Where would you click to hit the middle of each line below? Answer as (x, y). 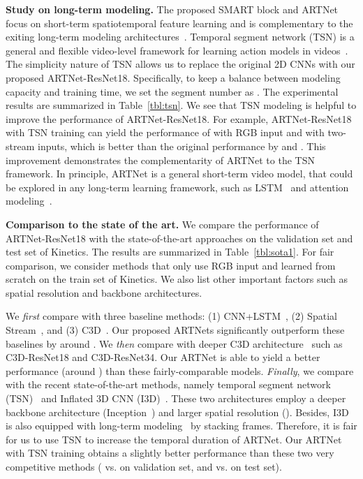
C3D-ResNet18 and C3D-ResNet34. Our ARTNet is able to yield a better (163, 357)
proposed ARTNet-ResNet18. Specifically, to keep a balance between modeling (173, 77)
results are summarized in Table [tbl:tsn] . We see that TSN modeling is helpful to (181, 105)
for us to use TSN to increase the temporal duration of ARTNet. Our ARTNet (174, 439)
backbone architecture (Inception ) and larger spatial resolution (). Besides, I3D (177, 412)
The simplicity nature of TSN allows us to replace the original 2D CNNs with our (180, 64)
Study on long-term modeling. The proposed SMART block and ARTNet (172, 9)
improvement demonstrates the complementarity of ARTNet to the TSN (160, 160)
